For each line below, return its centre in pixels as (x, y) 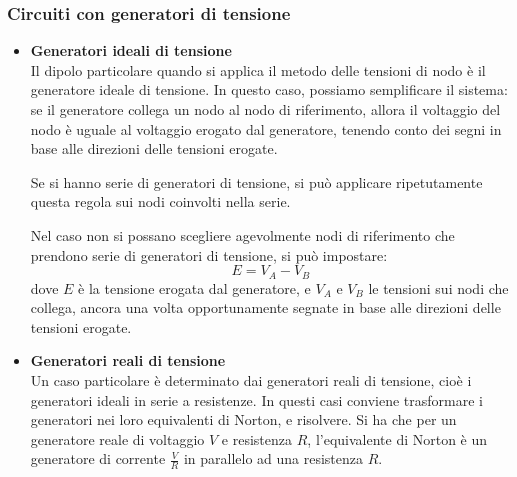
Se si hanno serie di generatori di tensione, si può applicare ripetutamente (256, 181)
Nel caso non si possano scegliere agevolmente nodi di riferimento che (242, 234)
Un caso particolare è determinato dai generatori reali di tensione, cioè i (251, 379)
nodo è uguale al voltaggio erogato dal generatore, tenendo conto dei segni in (266, 128)
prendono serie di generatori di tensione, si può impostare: (209, 254)
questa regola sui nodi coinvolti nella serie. (160, 201)
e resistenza (257, 438)
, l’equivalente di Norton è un (397, 438)
